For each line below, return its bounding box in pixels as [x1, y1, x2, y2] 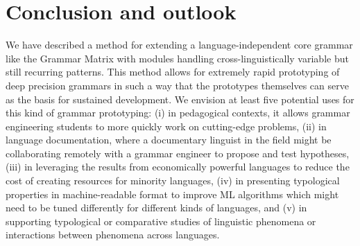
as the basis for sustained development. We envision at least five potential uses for [6, 91, 354, 106]
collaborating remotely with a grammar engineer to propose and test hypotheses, [6, 146, 350, 160]
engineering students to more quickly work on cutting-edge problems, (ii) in [6, 118, 327, 133]
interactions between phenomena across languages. [6, 227, 220, 242]
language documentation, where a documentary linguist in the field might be [6, 132, 332, 147]
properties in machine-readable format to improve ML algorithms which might [6, 186, 339, 201]
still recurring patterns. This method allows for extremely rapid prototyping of [6, 64, 340, 79]
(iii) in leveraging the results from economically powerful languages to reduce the [6, 159, 350, 174]
